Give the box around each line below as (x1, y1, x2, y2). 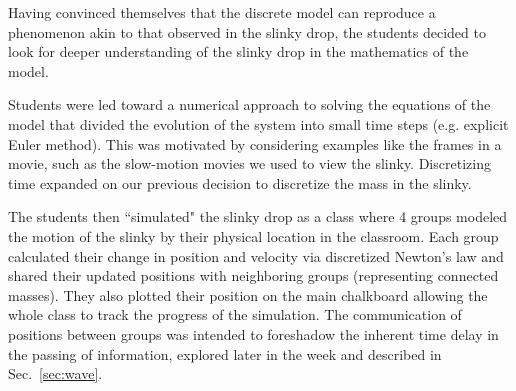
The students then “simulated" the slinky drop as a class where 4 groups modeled (8, 206, 508, 227)
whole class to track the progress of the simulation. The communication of (8, 304, 462, 325)
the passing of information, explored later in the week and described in (8, 343, 442, 364)
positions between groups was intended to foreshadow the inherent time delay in (8, 323, 499, 344)
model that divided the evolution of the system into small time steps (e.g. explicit (8, 113, 509, 134)
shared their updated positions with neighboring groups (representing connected (8, 265, 499, 286)
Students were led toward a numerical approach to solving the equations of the (8, 94, 491, 115)
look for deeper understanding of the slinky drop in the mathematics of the (8, 41, 469, 62)
